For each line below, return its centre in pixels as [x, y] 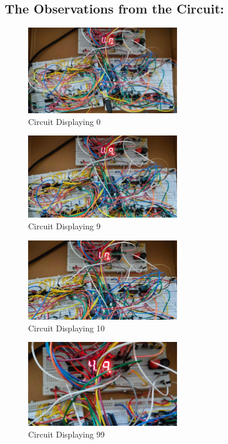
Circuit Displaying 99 [67, 434]
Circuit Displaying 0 [64, 121]
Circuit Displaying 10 [67, 328]
